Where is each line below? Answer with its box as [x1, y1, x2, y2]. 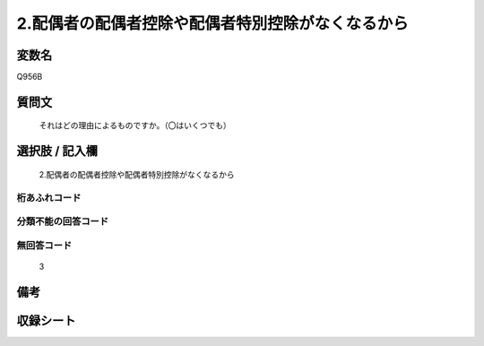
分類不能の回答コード [16, 215, 109, 228]
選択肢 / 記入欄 [16, 143, 99, 159]
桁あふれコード [16, 191, 82, 203]
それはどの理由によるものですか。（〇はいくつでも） [39, 120, 232, 131]
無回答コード [16, 238, 73, 251]
